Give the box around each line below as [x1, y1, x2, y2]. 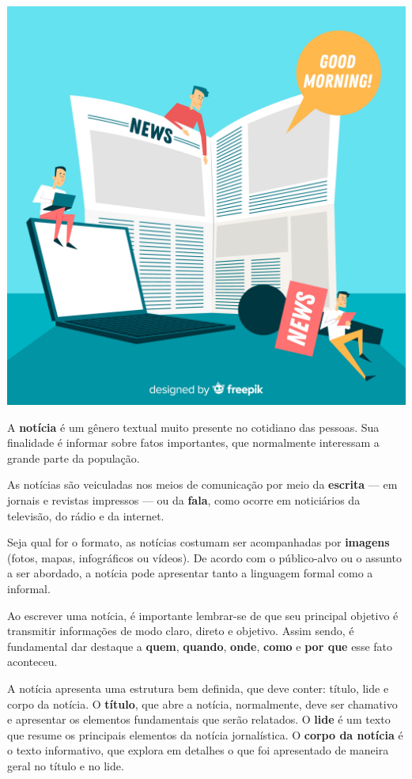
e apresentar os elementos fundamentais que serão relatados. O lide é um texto [7, 711, 391, 728]
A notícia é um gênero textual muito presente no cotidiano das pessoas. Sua [7, 418, 380, 435]
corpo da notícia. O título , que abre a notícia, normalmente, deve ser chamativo [7, 695, 398, 712]
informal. [7, 580, 51, 596]
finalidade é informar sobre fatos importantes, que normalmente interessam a [7, 434, 380, 451]
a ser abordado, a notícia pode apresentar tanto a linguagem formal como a [7, 565, 373, 581]
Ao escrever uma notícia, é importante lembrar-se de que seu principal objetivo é [7, 607, 399, 623]
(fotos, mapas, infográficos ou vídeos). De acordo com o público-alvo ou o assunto [7, 549, 402, 565]
